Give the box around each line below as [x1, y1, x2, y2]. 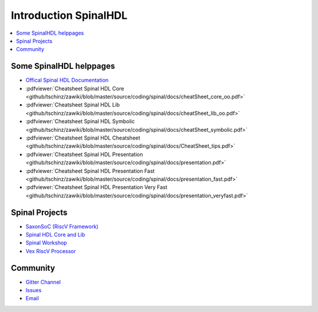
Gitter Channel [25, 278, 61, 286]
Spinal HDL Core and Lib [25, 231, 85, 238]
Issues [25, 287, 42, 294]
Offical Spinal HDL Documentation [25, 77, 109, 84]
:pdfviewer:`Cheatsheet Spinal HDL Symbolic [25, 118, 135, 125]
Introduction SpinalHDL [11, 9, 128, 22]
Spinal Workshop [25, 239, 67, 247]
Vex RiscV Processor [25, 247, 77, 254]
